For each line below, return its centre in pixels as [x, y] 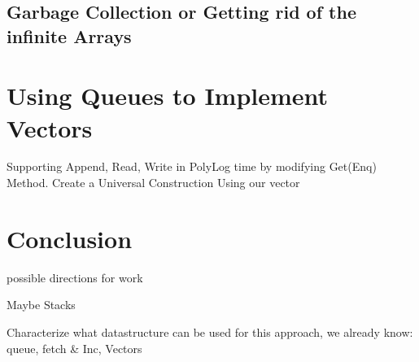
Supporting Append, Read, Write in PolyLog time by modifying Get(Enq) [192, 166]
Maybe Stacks [41, 305]
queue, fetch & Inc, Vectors [74, 348]
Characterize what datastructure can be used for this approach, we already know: [210, 331]
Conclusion [70, 238]
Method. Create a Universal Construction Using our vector [153, 183]
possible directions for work [75, 277]
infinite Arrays [69, 35]
